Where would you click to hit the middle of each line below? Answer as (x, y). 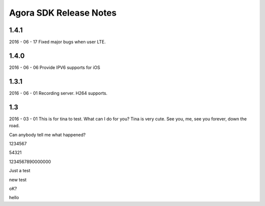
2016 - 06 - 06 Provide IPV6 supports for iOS (55, 67)
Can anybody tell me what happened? (47, 135)
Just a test (20, 171)
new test (18, 180)
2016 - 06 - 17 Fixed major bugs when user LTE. (57, 42)
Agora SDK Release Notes (63, 13)
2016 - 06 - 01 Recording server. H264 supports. (58, 93)
